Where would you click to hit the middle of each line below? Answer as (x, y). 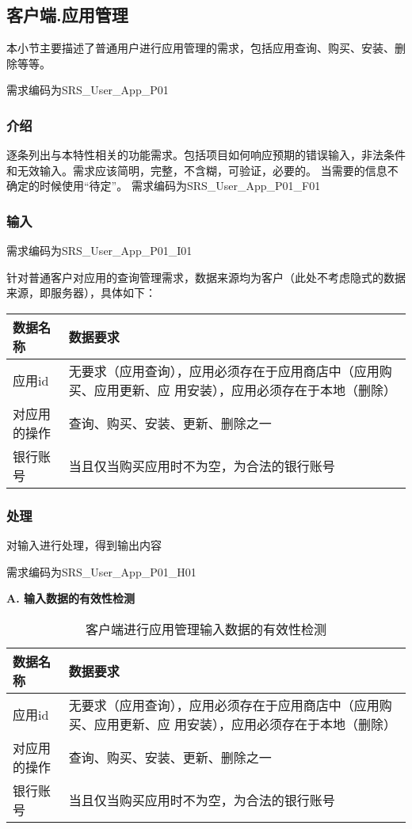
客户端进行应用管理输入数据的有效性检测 (206, 629)
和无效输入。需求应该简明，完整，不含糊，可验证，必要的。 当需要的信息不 (202, 170)
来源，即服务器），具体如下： (81, 293)
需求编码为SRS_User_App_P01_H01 (101, 571)
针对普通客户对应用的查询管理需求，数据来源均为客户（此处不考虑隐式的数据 (206, 277)
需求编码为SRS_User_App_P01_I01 (99, 251)
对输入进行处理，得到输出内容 (84, 545)
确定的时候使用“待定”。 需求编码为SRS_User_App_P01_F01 (164, 186)
